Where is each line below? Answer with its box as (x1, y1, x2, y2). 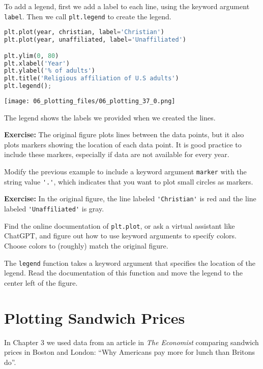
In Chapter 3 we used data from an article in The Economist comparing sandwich (4, 336, 259, 347)
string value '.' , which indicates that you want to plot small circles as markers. (4, 176, 253, 187)
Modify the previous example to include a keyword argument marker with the (4, 166, 247, 177)
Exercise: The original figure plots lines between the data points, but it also (4, 129, 244, 140)
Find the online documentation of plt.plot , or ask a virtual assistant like (4, 220, 235, 231)
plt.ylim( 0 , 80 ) (4, 52, 59, 59)
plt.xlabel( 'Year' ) (4, 59, 70, 67)
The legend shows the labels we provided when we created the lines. (4, 112, 216, 122)
